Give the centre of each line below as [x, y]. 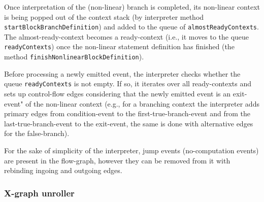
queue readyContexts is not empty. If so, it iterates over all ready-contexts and [128, 83]
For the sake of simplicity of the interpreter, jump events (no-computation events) [131, 150]
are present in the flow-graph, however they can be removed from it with [117, 160]
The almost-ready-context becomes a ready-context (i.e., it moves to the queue [127, 36]
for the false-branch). [37, 133]
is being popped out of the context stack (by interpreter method [104, 16]
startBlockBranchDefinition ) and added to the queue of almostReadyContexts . [131, 27]
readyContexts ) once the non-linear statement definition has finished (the [119, 46]
